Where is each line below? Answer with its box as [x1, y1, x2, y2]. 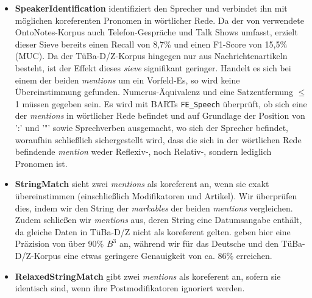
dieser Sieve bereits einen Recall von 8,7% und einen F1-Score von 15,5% [15, 37, 288, 50]
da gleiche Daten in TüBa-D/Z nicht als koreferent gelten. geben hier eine [15, 225, 291, 238]
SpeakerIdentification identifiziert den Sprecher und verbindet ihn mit [15, 2, 288, 14]
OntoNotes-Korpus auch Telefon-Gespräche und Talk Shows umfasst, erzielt [15, 26, 298, 38]
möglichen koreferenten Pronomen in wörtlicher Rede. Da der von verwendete [15, 13, 304, 26]
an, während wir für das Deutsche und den [119, 237, 278, 250]
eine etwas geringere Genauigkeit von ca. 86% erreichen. [63, 249, 272, 261]
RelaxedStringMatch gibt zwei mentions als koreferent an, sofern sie [15, 269, 281, 282]
